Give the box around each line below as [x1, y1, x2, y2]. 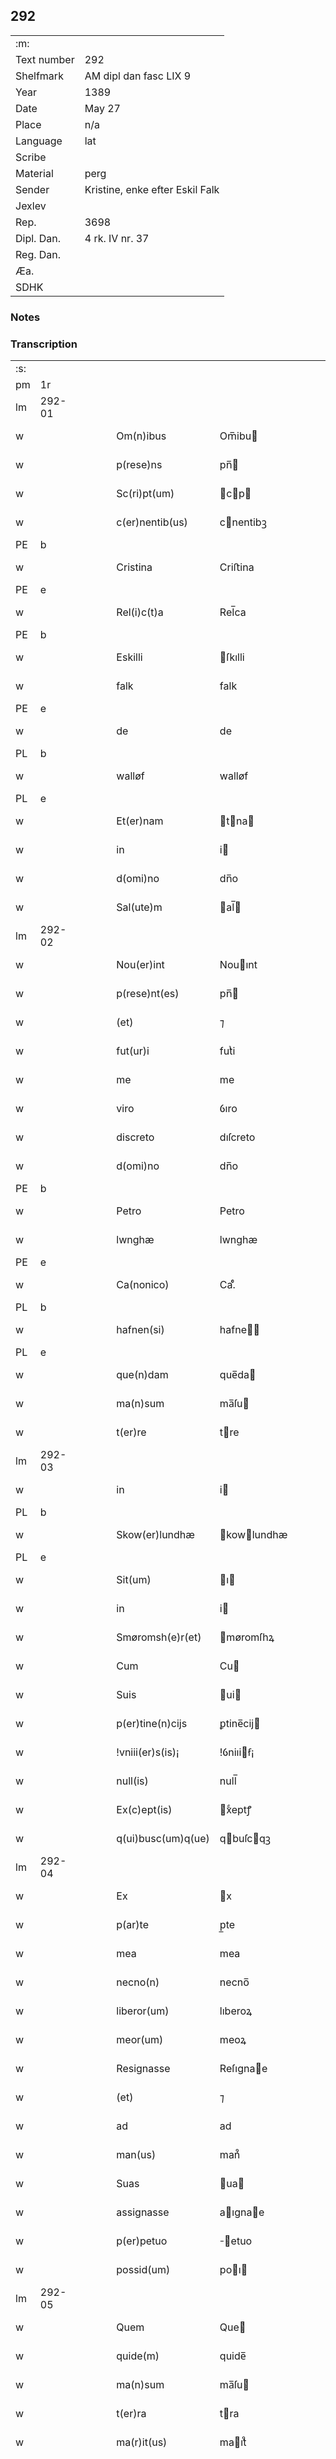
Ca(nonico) [116, 1278, 170, 1292]
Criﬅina [219, 560, 255, 574]
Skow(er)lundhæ [116, 1528, 195, 1542]
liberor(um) [116, 2004, 170, 2018]
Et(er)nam [116, 814, 164, 828]
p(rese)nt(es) [116, 987, 180, 1001]
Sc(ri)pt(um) [116, 487, 175, 501]
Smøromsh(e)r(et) [116, 1630, 202, 1644]
